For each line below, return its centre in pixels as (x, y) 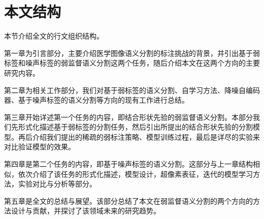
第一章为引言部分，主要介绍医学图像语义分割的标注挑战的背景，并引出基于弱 (132, 53)
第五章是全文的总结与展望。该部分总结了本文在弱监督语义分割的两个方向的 (128, 200)
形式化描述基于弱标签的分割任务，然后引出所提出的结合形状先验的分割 (135, 127)
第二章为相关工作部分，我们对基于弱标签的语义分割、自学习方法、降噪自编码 (132, 90)
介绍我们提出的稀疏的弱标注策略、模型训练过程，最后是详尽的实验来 (146, 136)
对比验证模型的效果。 (40, 147)
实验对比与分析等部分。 (57, 184)
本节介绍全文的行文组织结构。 (54, 36)
